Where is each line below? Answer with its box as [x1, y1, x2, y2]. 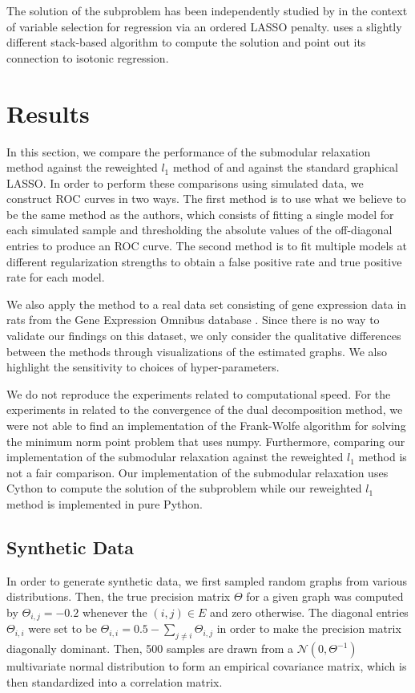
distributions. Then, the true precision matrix [6, 588, 231, 605]
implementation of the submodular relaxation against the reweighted [6, 448, 344, 465]
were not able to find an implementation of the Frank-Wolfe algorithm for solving [6, 417, 406, 433]
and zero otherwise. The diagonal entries [209, 603, 409, 620]
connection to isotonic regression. [6, 49, 169, 66]
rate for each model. [6, 269, 105, 286]
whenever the [82, 603, 147, 620]
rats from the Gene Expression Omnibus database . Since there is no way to [6, 311, 380, 328]
